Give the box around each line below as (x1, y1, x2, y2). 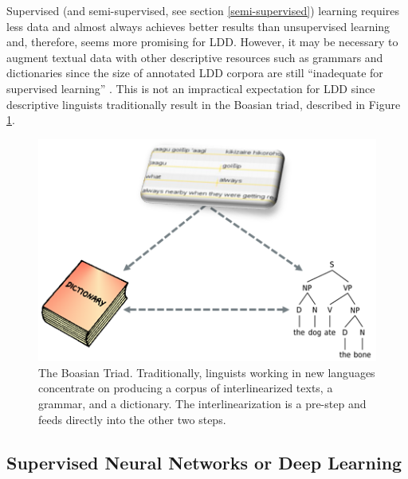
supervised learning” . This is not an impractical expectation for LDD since (6, 80, 375, 96)
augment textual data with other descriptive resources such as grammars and (6, 49, 383, 65)
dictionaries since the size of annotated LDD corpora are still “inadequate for (6, 64, 383, 81)
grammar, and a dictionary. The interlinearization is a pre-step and (38, 395, 367, 411)
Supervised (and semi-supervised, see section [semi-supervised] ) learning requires (6, 2, 399, 18)
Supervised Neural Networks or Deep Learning (6, 450, 402, 474)
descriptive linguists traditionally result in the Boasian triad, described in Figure (6, 95, 401, 112)
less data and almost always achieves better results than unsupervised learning (6, 18, 390, 34)
